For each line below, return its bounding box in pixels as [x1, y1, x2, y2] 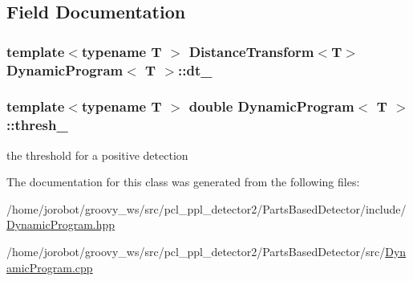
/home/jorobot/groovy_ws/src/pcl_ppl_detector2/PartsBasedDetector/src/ [6, 243, 386, 260]
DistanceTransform [188, 41, 314, 61]
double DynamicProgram [188, 96, 354, 116]
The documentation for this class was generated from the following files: [6, 173, 360, 190]
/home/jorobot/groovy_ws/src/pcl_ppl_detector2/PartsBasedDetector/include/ [6, 200, 407, 217]
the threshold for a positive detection [6, 146, 188, 163]
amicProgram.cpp [6, 259, 93, 275]
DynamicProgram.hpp [6, 216, 115, 233]
